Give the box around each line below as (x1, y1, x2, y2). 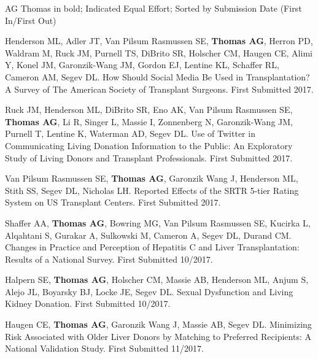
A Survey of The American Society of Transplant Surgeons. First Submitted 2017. (5, 82, 314, 95)
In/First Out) (5, 14, 56, 26)
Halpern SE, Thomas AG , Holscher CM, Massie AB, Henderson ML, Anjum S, (5, 273, 309, 286)
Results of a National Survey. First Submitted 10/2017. (5, 252, 213, 265)
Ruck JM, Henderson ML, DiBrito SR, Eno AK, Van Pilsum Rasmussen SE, (5, 103, 293, 116)
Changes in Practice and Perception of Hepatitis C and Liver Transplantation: (5, 241, 300, 253)
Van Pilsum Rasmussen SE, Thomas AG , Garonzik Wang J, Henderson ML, (5, 172, 298, 185)
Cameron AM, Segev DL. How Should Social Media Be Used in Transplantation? (5, 70, 310, 83)
